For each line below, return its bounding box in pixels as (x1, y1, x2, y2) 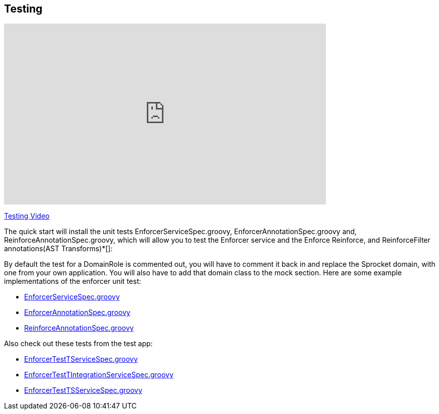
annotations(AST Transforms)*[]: (4, 244, 113, 253)
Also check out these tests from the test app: (4, 339, 153, 348)
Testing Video (4, 212, 50, 221)
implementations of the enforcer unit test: (4, 277, 141, 286)
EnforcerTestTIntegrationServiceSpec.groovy (24, 370, 173, 379)
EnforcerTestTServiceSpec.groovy (24, 355, 138, 364)
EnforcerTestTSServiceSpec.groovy (24, 386, 142, 395)
